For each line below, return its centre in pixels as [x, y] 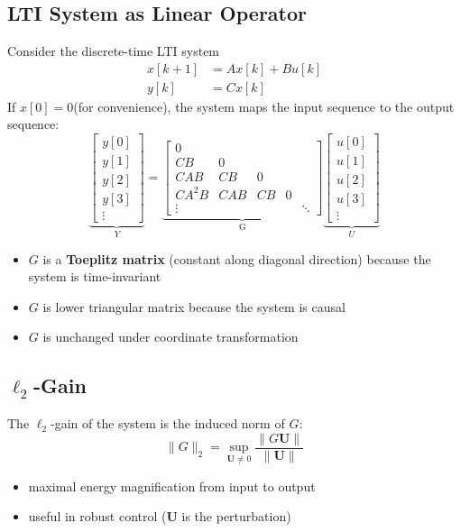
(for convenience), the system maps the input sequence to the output [264, 106]
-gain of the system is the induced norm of [168, 423]
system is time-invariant [95, 276]
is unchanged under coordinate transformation [171, 337]
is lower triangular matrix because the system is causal [194, 306]
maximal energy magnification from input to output [172, 486]
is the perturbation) [236, 516]
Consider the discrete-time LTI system [114, 51]
